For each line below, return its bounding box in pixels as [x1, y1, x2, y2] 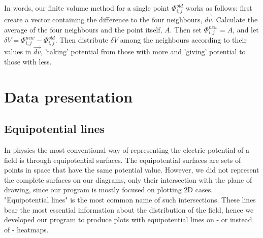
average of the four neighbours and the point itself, [4, 24, 162, 35]
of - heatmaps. [4, 224, 49, 234]
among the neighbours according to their [120, 35, 247, 45]
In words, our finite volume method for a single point [4, 3, 170, 13]
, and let [233, 24, 259, 35]
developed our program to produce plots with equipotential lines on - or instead [4, 214, 252, 225]
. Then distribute [55, 35, 109, 45]
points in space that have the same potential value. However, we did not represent [4, 164, 259, 175]
